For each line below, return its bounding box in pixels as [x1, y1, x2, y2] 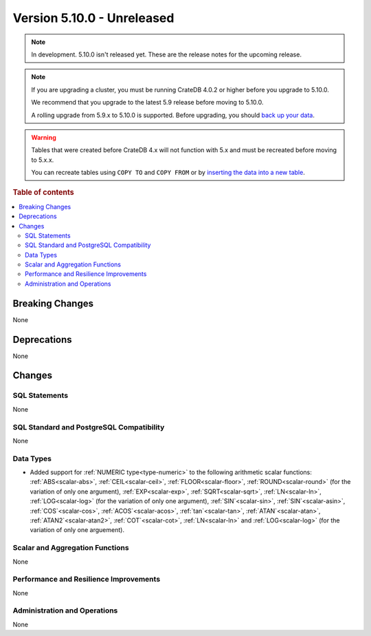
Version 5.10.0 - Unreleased [12, 10, 175, 25]
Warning [31, 133, 56, 141]
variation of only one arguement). [30, 526, 125, 534]
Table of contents [12, 188, 75, 198]
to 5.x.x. [31, 156, 54, 164]
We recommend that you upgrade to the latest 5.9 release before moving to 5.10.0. [31, 98, 264, 107]
